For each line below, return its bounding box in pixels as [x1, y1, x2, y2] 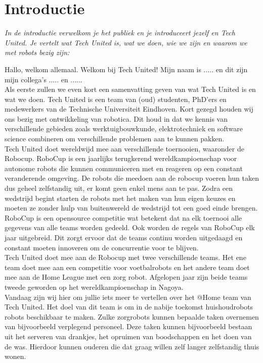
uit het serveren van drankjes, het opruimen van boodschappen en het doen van [5, 331, 252, 341]
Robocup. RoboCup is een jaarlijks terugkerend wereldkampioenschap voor [5, 153, 237, 164]
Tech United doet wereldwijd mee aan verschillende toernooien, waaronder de [5, 143, 244, 153]
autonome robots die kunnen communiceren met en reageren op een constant [5, 163, 243, 173]
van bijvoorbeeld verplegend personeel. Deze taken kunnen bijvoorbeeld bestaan [5, 321, 252, 332]
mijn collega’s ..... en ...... [5, 74, 82, 84]
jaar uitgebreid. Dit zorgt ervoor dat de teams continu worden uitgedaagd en [5, 232, 243, 242]
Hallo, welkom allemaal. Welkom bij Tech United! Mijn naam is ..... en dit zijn [5, 64, 248, 74]
